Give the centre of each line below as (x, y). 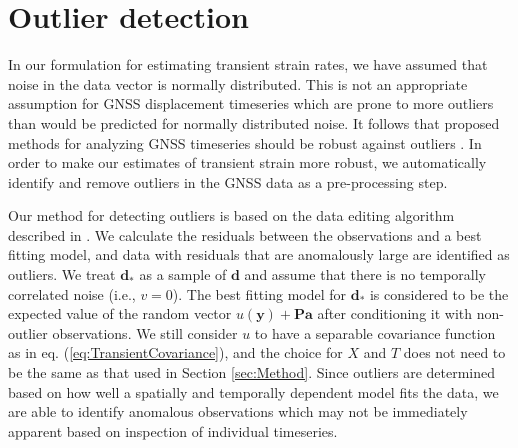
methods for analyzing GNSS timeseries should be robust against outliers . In (245, 142)
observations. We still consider (145, 332)
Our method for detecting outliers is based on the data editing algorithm (231, 215)
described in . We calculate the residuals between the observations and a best (245, 234)
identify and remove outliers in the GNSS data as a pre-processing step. (228, 181)
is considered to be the (439, 293)
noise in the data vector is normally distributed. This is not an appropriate (238, 83)
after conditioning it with (395, 313)
